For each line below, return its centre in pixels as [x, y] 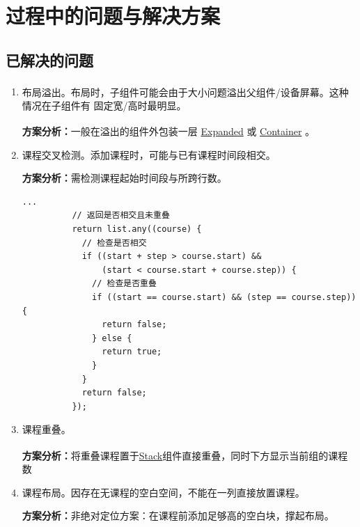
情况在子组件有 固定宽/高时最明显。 [104, 105]
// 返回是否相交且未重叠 [121, 215]
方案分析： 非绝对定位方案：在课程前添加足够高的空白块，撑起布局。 [178, 516]
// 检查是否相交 [114, 243]
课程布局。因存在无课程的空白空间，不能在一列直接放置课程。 [163, 492]
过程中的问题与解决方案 [113, 16]
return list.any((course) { [137, 229]
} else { [112, 338]
